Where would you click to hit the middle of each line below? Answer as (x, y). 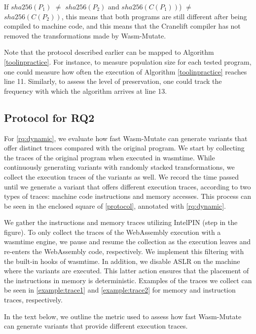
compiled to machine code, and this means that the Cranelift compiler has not (122, 26)
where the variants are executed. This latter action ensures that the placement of (127, 271)
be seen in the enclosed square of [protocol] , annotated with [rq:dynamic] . (115, 205)
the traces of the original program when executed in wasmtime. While (110, 157)
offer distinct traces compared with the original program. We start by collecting (124, 148)
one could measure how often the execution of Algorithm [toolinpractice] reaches (126, 71)
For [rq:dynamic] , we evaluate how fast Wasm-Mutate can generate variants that (126, 138)
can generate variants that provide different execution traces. (96, 326)
